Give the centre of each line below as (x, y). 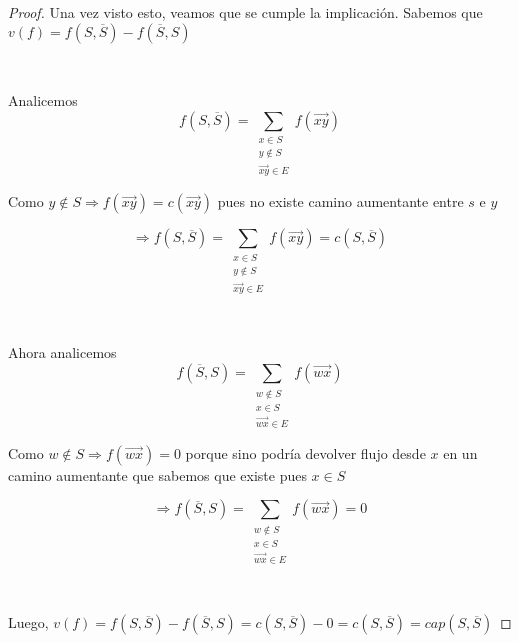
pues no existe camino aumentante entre (340, 201)
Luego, (28, 622)
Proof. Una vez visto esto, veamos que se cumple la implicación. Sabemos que (245, 12)
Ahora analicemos (62, 352)
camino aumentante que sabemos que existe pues (157, 474)
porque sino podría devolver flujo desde (305, 452)
